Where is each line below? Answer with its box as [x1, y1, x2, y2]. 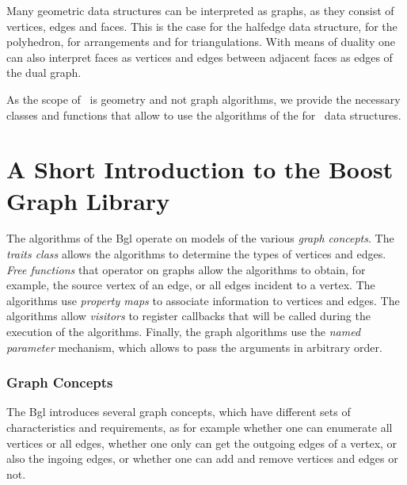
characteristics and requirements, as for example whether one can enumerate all [6, 419, 393, 436]
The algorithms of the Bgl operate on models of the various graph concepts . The [6, 230, 394, 246]
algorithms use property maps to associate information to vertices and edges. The [6, 292, 400, 308]
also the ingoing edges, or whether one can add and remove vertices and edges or [6, 450, 398, 467]
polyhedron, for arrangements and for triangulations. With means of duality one [6, 33, 395, 50]
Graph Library [6, 184, 170, 216]
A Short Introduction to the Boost [6, 153, 394, 185]
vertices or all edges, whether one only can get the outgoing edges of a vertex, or [6, 434, 397, 451]
